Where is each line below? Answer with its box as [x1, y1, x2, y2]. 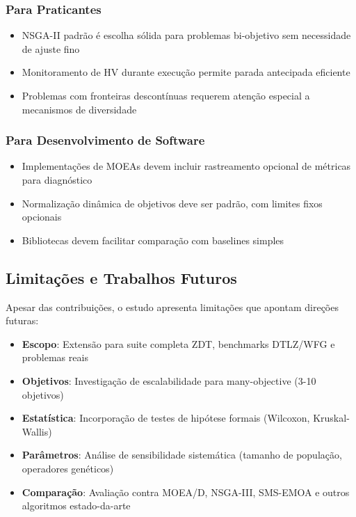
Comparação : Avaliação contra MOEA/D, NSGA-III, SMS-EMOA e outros [22, 484, 350, 499]
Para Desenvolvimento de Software [6, 132, 205, 149]
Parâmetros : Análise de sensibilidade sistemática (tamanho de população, [22, 447, 342, 462]
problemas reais [22, 350, 88, 365]
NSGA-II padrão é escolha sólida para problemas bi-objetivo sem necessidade [22, 28, 351, 42]
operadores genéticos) [22, 461, 114, 475]
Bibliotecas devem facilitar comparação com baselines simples [22, 232, 284, 247]
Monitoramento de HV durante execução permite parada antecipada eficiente [22, 65, 350, 79]
